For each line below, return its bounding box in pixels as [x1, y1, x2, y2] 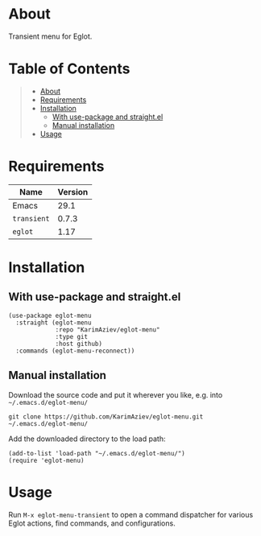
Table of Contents [8, 60, 130, 78]
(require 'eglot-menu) [8, 456, 85, 464]
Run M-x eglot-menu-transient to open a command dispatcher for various [8, 509, 254, 519]
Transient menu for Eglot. [8, 31, 93, 41]
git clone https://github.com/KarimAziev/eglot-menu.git [8, 412, 204, 421]
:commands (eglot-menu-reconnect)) [15, 347, 135, 355]
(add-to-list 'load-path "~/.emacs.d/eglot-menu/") [8, 449, 185, 457]
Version [57, 186, 89, 197]
